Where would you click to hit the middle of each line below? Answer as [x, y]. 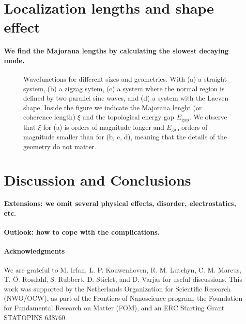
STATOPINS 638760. [36, 317]
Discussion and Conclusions [98, 179]
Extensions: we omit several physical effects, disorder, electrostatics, [120, 203]
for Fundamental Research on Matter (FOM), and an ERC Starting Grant [114, 307]
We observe [210, 117]
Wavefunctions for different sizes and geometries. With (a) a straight [125, 78]
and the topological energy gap [128, 117]
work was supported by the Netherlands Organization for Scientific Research [117, 288]
